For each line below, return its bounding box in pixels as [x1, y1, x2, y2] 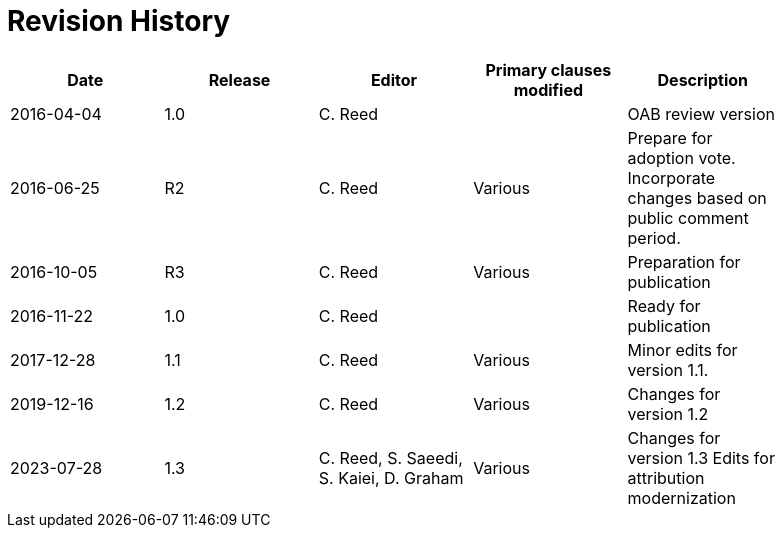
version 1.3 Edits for [627, 447, 775, 468]
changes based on [627, 187, 767, 208]
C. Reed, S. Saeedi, [318, 447, 463, 468]
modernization [627, 487, 736, 508]
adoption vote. [627, 147, 736, 168]
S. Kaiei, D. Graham [318, 467, 464, 488]
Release [208, 69, 271, 90]
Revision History [7, 4, 231, 38]
